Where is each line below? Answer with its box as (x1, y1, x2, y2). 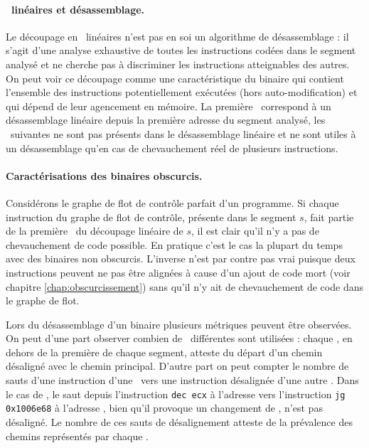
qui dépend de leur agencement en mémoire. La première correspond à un (6, 98, 331, 113)
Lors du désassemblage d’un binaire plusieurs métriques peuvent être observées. (6, 316, 352, 331)
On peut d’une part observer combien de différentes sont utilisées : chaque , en (6, 331, 353, 346)
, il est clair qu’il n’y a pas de (191, 223, 319, 238)
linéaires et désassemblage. (11, 1, 145, 16)
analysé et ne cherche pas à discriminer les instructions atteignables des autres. (6, 56, 350, 71)
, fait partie (304, 209, 354, 224)
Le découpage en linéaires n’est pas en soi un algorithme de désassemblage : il (6, 28, 349, 43)
